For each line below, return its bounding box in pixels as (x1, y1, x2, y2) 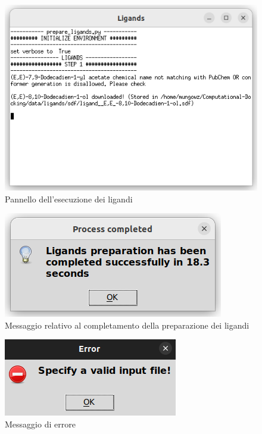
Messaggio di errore (5, 418, 76, 430)
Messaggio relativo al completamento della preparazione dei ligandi (5, 319, 249, 331)
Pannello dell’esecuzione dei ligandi (5, 192, 133, 205)
